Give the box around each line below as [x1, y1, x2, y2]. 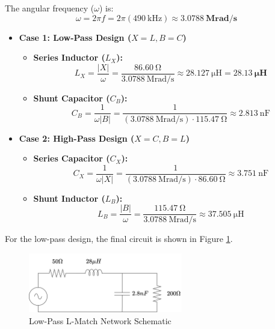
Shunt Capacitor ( [33, 91, 110, 104]
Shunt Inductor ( [33, 192, 105, 204]
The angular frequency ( [5, 2, 94, 14]
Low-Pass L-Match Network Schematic [29, 314, 171, 327]
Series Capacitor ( [33, 152, 110, 164]
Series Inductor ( [33, 51, 105, 64]
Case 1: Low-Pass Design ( [19, 31, 132, 43]
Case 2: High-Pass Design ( [19, 131, 135, 144]
